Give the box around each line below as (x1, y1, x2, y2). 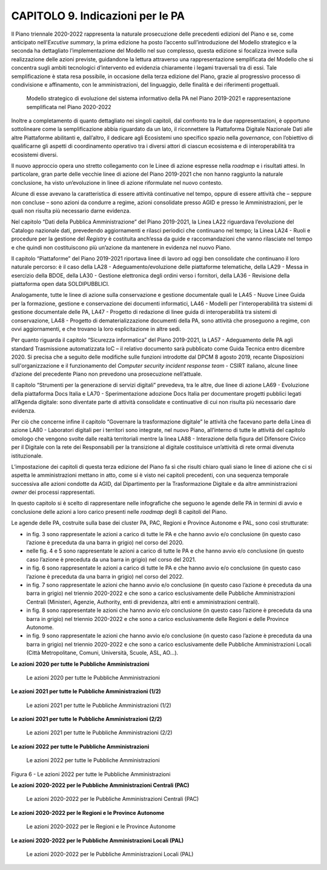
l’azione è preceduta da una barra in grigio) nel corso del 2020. (26, 539, 184, 546)
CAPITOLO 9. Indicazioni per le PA (11, 9, 185, 22)
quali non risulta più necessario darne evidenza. (11, 207, 131, 214)
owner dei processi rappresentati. (11, 488, 96, 496)
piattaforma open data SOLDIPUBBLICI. (11, 281, 110, 288)
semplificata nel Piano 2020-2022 (26, 103, 111, 110)
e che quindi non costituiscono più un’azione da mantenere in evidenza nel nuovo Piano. (11, 244, 231, 251)
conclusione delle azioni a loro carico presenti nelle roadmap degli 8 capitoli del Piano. (11, 508, 228, 515)
